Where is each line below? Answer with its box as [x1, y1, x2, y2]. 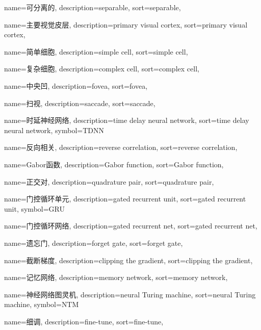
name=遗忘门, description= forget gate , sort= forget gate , [4, 237, 183, 248]
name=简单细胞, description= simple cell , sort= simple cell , [4, 46, 188, 57]
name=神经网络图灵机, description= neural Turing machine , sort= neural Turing [4, 289, 256, 299]
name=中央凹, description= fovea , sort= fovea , [4, 80, 148, 91]
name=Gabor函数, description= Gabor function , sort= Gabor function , [4, 159, 224, 169]
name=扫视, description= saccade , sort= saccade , [4, 97, 155, 108]
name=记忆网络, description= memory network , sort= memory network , [4, 272, 228, 283]
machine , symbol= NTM [4, 299, 79, 310]
